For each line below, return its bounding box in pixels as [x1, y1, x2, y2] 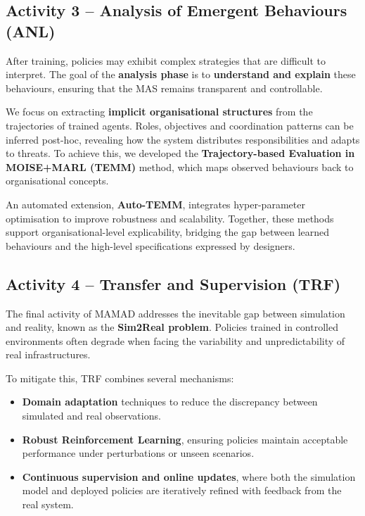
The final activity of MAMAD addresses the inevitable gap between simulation [6, 306, 345, 320]
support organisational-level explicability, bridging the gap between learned [6, 225, 330, 239]
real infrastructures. [6, 347, 91, 362]
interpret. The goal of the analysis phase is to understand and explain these [6, 67, 356, 82]
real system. [22, 497, 74, 512]
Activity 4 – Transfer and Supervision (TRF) [6, 272, 341, 294]
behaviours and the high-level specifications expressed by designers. [6, 238, 295, 253]
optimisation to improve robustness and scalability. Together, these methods [6, 210, 334, 225]
